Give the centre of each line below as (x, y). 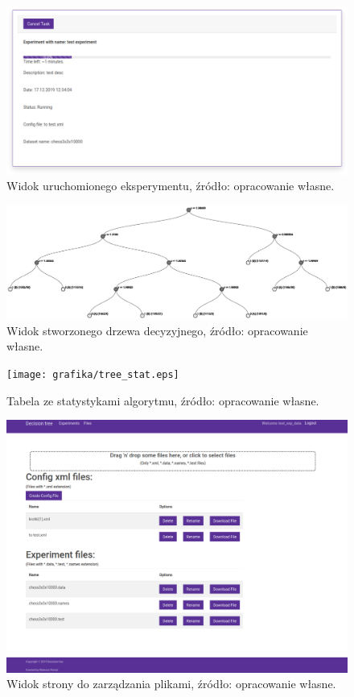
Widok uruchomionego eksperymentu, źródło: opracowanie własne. (171, 186)
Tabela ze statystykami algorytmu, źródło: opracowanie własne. (163, 400)
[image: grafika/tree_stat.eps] (93, 374)
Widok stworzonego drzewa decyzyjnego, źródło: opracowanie (157, 330)
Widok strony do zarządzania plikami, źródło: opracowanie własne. (171, 684)
